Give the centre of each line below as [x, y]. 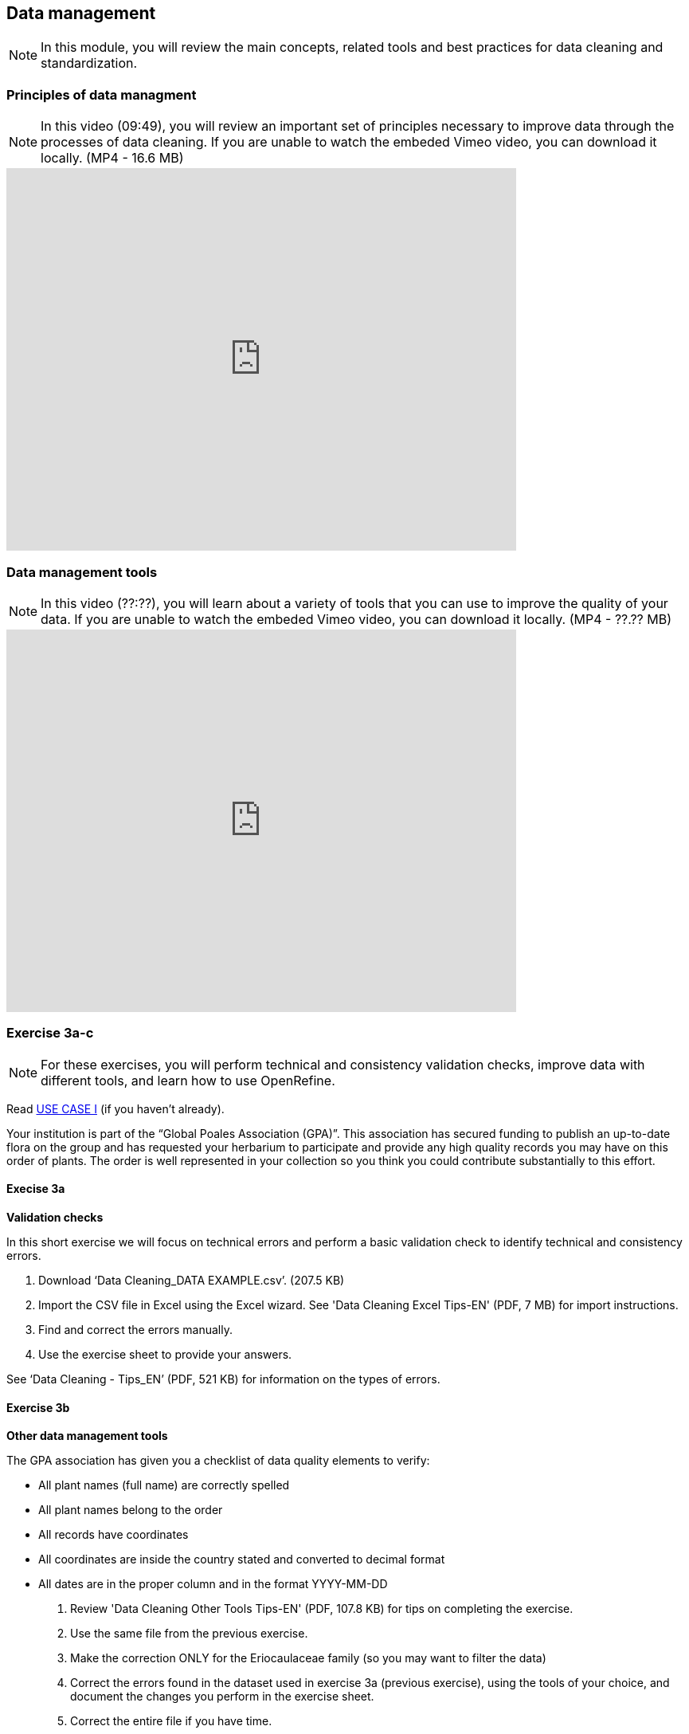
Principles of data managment [102, 94]
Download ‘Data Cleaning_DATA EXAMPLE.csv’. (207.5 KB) [192, 1280]
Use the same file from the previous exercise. [189, 1634]
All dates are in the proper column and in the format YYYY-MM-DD [213, 1584]
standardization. [89, 63]
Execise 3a [36, 1189]
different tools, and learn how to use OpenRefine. [188, 1080]
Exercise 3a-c [50, 1033]
